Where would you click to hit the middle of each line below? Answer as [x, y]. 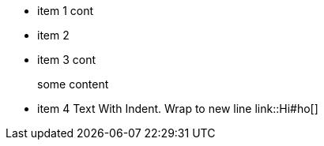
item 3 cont [67, 60]
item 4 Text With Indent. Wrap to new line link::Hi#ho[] [178, 109]
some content [73, 84]
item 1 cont [66, 11]
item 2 [53, 35]
